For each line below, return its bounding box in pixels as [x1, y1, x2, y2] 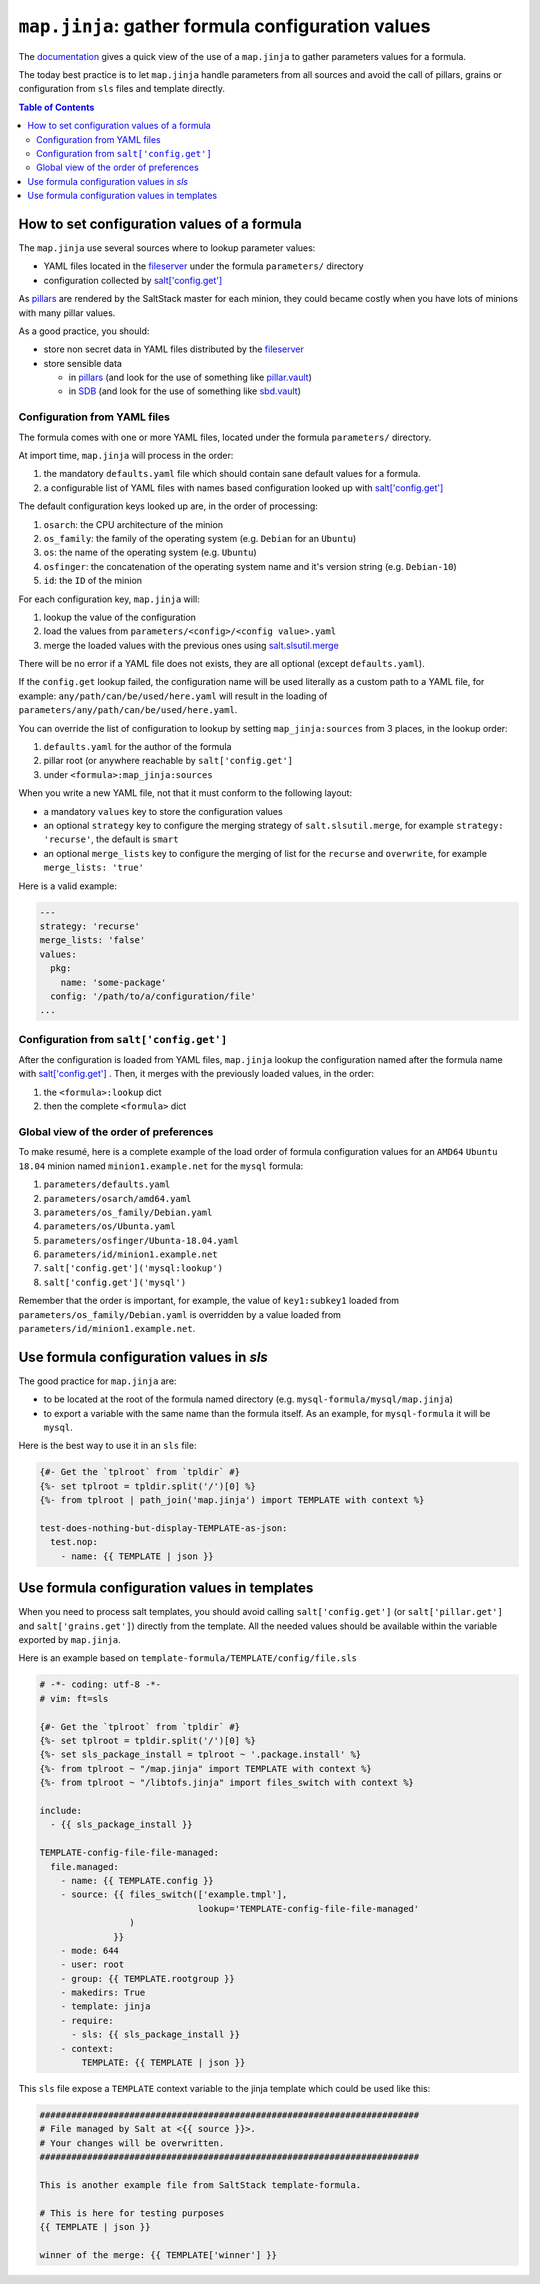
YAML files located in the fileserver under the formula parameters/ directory [43, 260, 364, 272]
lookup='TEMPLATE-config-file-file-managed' [197, 1903, 420, 1914]
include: [39, 1805, 83, 1816]
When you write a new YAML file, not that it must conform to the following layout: [18, 787, 353, 799]
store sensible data [43, 357, 122, 369]
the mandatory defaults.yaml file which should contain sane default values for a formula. [43, 468, 421, 480]
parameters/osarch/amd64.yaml [43, 1193, 192, 1204]
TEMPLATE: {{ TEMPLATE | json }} [81, 2057, 246, 2069]
